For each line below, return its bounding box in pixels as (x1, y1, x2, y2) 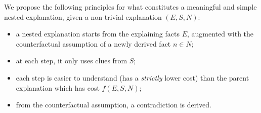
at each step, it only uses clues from (16, 55, 127, 66)
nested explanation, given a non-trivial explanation (4, 11, 162, 22)
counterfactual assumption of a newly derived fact (16, 38, 171, 49)
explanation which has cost (16, 82, 100, 93)
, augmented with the (187, 28, 254, 39)
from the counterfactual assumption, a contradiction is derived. (16, 99, 211, 110)
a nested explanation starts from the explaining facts (16, 28, 180, 39)
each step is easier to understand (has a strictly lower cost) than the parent (16, 72, 249, 83)
